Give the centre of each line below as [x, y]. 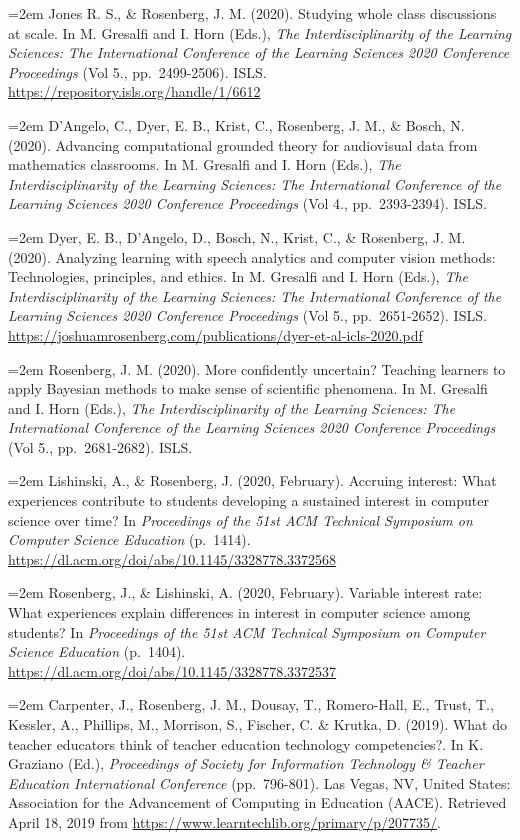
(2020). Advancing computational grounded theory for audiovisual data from [243, 144]
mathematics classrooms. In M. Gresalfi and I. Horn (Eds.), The [204, 164]
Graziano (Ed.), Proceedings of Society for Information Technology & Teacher [246, 763]
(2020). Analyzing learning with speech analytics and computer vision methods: [252, 256]
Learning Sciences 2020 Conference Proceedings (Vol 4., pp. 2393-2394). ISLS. [247, 203]
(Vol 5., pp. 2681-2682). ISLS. [100, 446]
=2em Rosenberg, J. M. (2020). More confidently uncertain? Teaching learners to [257, 368]
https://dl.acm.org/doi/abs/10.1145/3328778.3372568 [172, 558]
